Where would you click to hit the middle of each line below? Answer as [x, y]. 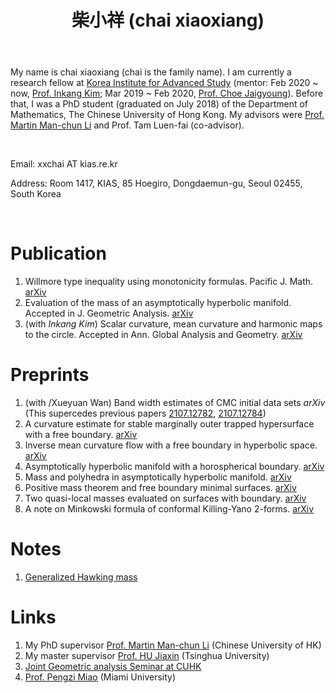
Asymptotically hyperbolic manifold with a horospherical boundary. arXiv [174, 467]
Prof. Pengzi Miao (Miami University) [100, 677]
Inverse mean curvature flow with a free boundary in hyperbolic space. [171, 445]
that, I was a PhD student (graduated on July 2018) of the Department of [159, 104]
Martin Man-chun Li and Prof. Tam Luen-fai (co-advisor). [127, 125]
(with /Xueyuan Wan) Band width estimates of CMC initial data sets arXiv [175, 403]
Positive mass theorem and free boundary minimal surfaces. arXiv [160, 488]
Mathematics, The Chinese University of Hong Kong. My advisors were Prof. [167, 115]
